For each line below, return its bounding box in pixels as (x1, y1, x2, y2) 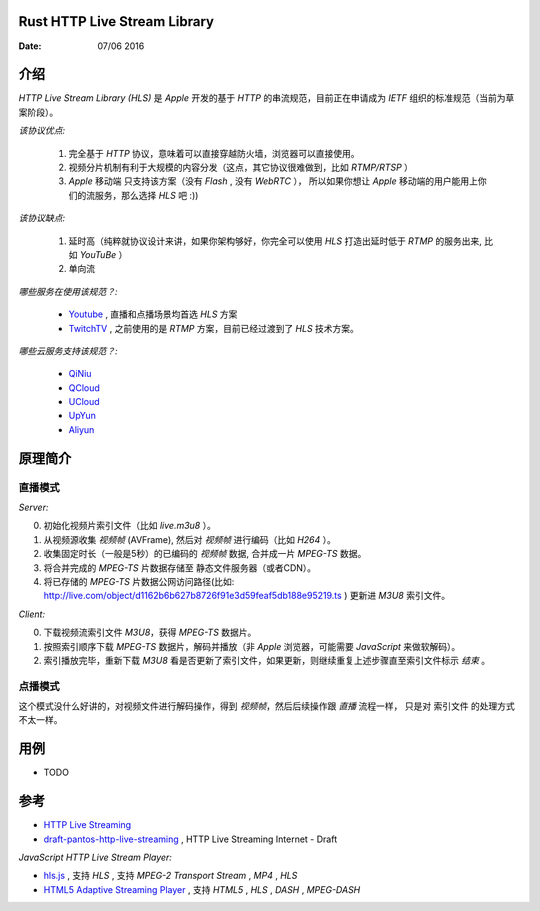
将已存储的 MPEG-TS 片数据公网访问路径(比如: (43, 575, 235, 587)
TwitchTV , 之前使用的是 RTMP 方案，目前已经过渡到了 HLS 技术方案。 (68, 322, 360, 334)
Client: (18, 608, 45, 620)
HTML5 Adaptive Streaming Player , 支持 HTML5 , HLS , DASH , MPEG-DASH (43, 883, 361, 895)
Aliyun (68, 423, 95, 435)
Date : (18, 40, 42, 52)
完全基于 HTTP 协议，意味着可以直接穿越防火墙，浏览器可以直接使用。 (68, 147, 360, 159)
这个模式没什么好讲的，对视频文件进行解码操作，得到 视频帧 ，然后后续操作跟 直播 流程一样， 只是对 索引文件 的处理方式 (18, 700, 515, 712)
